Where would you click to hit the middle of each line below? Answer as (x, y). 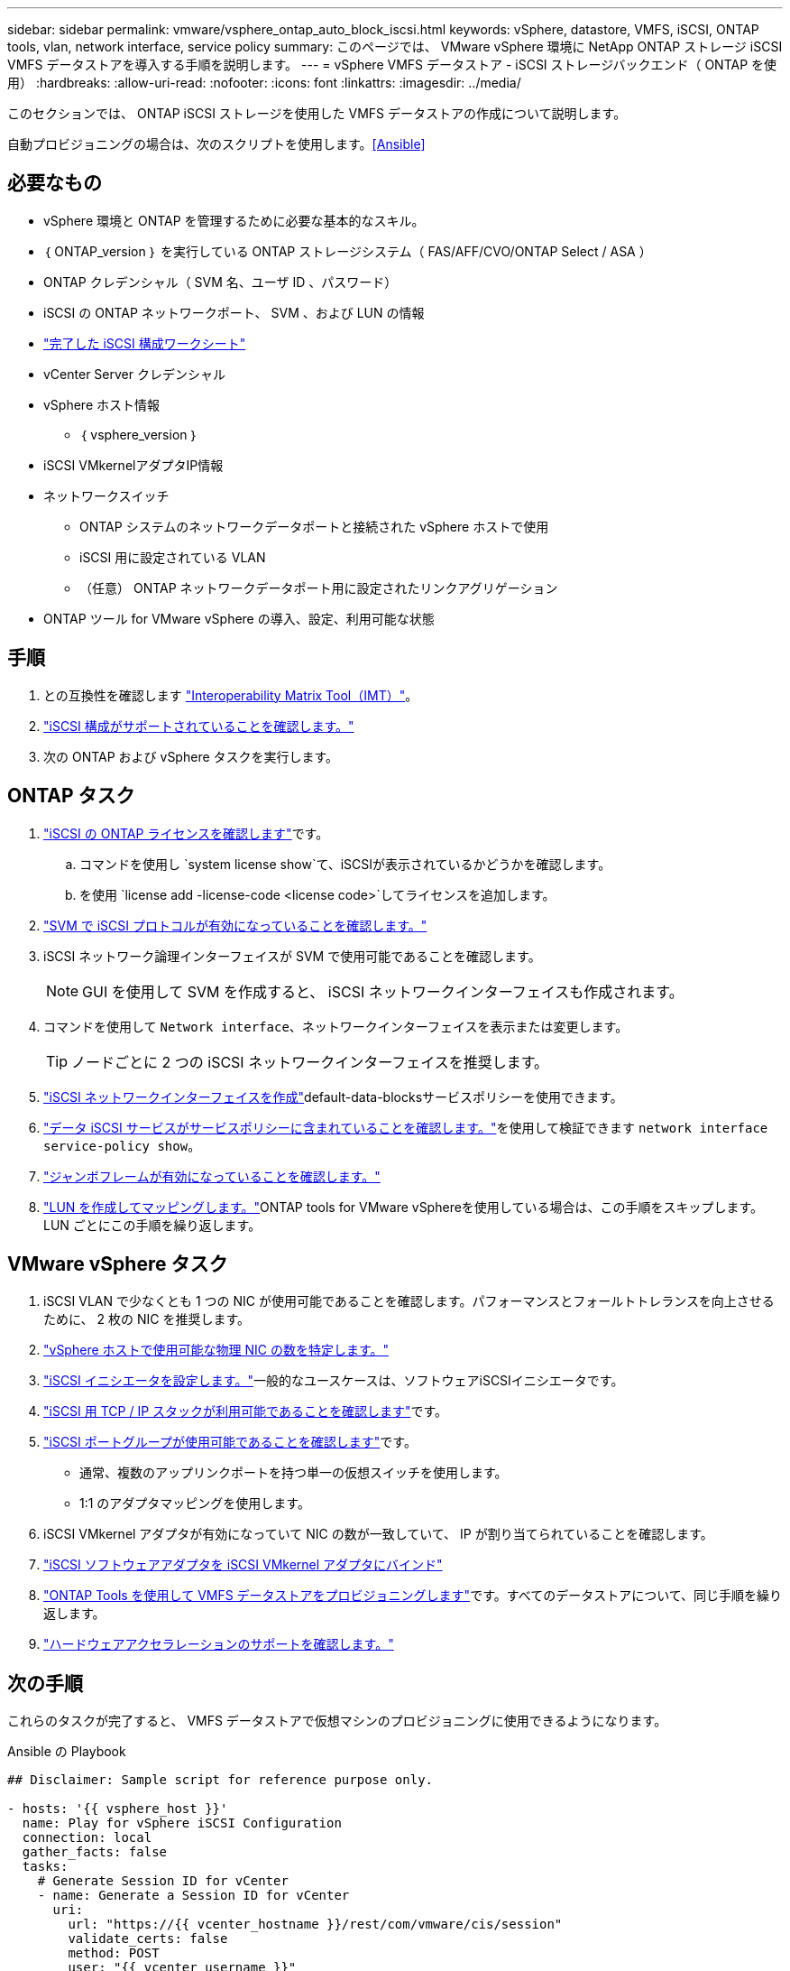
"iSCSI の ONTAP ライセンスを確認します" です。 (186, 833)
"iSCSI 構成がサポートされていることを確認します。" (199, 726)
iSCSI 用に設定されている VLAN (173, 557)
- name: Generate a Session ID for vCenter (193, 1896)
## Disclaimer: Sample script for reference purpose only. (220, 1780)
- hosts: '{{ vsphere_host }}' (118, 1809)
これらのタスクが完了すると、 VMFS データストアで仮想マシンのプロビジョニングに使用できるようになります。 (337, 1721)
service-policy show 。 (122, 1145)
